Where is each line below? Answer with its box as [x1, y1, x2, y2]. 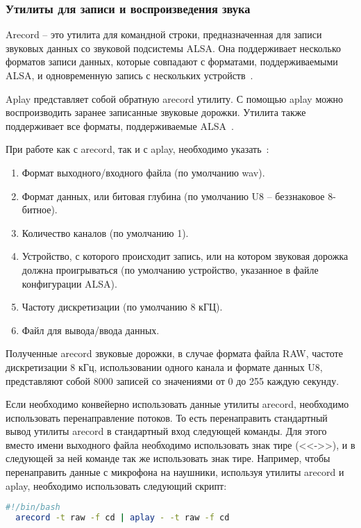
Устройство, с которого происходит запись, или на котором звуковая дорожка [22, 249, 349, 263]
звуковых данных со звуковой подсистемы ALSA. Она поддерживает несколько [6, 40, 342, 55]
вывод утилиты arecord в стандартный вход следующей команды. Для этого [6, 424, 327, 438]
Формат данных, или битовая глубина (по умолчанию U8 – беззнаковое [22, 188, 325, 203]
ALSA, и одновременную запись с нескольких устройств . [6, 68, 253, 82]
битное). [22, 202, 58, 217]
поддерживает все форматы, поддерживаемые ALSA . [6, 118, 234, 133]
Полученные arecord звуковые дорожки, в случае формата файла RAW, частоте [6, 346, 343, 361]
